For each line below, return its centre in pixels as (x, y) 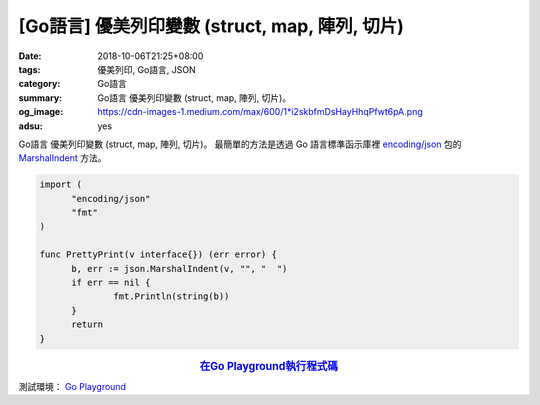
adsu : (31, 126)
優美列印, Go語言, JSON (147, 69)
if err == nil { (111, 282)
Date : (30, 56)
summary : (40, 97)
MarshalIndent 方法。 (62, 158)
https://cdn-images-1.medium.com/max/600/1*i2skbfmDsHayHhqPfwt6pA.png (260, 112)
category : (39, 84)
